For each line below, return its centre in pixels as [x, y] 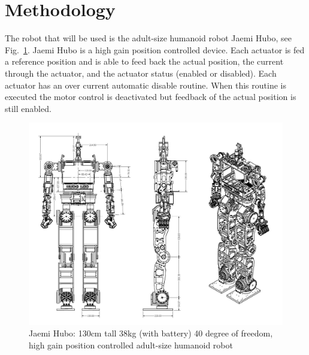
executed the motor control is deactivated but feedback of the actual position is [151, 97]
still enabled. [28, 108]
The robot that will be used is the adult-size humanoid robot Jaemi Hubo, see [148, 38]
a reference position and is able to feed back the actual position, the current [144, 61]
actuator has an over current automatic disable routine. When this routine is [146, 85]
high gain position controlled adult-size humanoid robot [131, 345]
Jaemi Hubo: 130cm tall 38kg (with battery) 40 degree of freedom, [151, 333]
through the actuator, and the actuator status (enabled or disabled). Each [141, 73]
